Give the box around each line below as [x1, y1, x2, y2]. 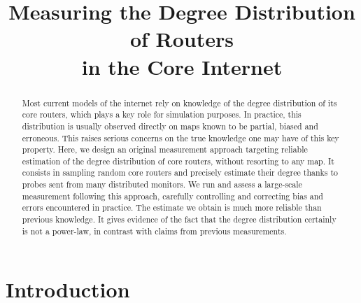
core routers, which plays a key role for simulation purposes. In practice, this [22, 108, 302, 120]
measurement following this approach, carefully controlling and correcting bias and [22, 190, 323, 202]
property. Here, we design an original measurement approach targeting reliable [22, 143, 308, 155]
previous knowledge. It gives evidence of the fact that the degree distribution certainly [22, 213, 337, 225]
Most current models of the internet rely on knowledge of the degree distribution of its [22, 97, 337, 108]
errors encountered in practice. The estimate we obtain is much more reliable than [22, 202, 322, 213]
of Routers [129, 24, 234, 53]
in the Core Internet [81, 52, 283, 80]
